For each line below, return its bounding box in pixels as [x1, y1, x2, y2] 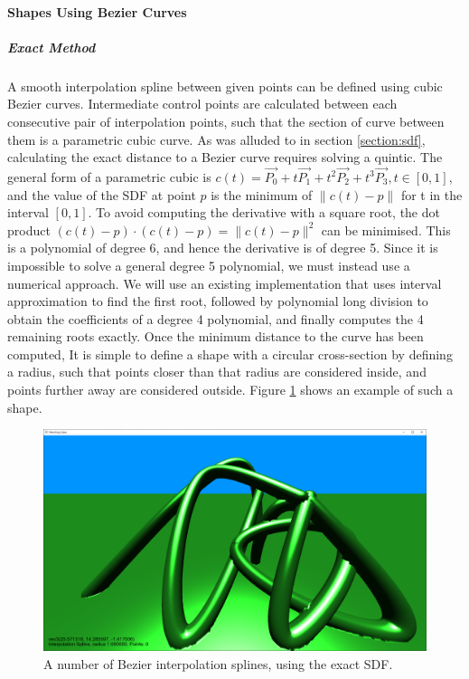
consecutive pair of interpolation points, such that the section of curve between [7, 111, 445, 130]
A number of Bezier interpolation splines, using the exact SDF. [43, 654, 393, 673]
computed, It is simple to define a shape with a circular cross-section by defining [7, 344, 453, 363]
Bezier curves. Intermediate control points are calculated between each [7, 94, 398, 113]
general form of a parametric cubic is [7, 167, 211, 186]
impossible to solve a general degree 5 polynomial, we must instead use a [7, 255, 410, 274]
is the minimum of [211, 185, 313, 204]
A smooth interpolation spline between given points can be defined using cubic [7, 76, 443, 95]
